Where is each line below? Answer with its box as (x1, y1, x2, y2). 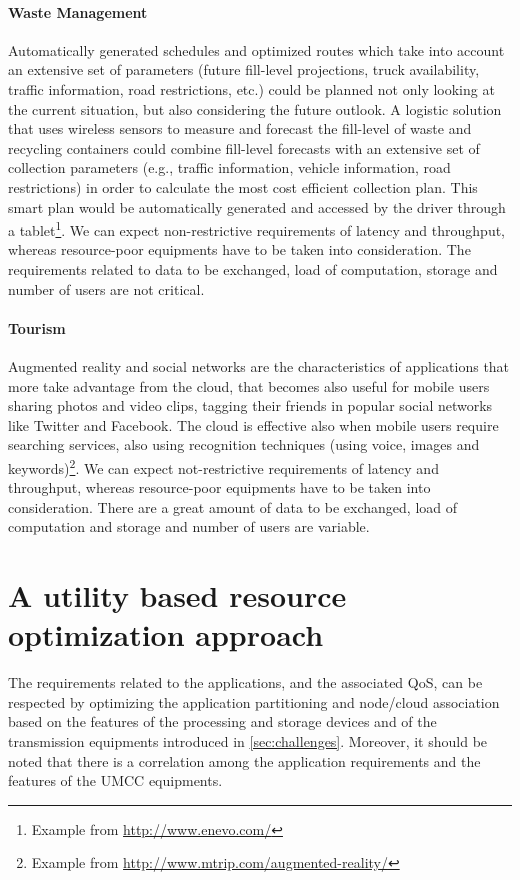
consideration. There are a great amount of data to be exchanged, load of (8, 496, 458, 517)
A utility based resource (8, 575, 347, 616)
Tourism (8, 317, 66, 338)
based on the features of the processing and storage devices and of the (8, 711, 437, 732)
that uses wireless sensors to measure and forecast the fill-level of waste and (8, 118, 472, 139)
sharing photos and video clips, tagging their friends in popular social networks (8, 395, 493, 416)
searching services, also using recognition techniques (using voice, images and (8, 434, 480, 455)
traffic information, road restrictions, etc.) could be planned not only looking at (8, 78, 495, 99)
